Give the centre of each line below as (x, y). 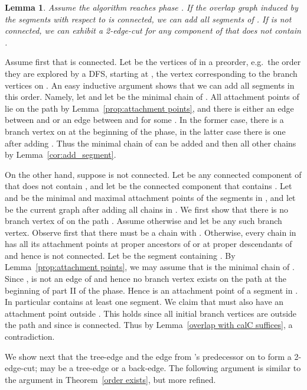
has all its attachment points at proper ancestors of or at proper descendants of (148, 244)
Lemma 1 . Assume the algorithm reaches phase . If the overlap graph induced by (151, 7)
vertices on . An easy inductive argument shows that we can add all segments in (150, 85)
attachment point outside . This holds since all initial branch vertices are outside (151, 313)
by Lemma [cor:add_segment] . (61, 155)
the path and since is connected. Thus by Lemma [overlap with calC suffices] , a (149, 325)
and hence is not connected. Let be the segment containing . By (120, 255)
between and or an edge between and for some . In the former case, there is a (144, 120)
